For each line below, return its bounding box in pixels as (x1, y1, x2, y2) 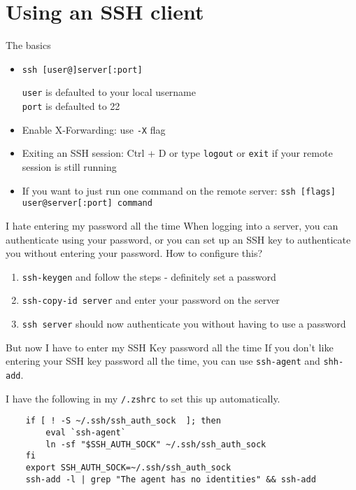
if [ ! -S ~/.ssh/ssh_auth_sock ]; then (25, 416, 221, 426)
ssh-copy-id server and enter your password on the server (22, 293, 280, 307)
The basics (6, 38, 51, 52)
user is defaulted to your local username (22, 85, 196, 99)
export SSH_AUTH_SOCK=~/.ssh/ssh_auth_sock (25, 462, 232, 472)
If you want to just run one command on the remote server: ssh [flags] (22, 183, 336, 197)
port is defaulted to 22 (22, 99, 120, 113)
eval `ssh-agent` (45, 427, 126, 437)
